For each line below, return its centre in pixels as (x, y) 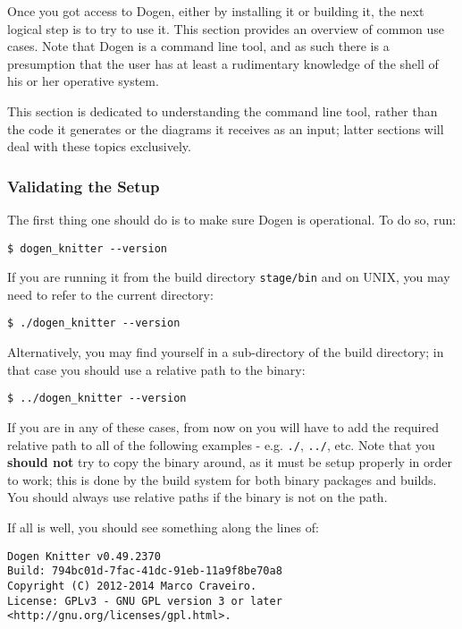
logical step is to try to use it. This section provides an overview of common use (226, 28)
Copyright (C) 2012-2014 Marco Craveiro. (132, 586)
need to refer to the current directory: (110, 294)
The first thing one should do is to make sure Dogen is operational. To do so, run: (232, 219)
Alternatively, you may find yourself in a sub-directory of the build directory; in (226, 352)
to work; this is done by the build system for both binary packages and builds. (222, 479)
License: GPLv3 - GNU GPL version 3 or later (145, 601)
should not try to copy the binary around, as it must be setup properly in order (230, 462)
